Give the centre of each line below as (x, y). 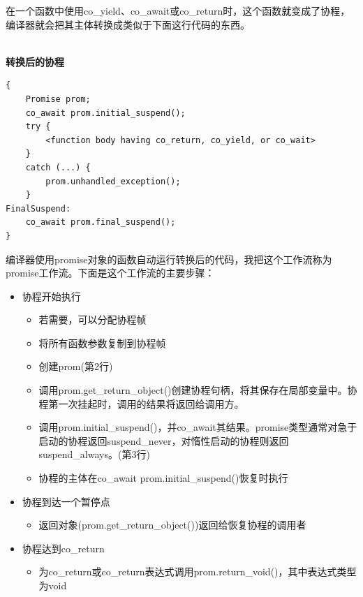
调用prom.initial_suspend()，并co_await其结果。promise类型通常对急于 (198, 427)
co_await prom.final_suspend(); (101, 222)
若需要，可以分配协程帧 (92, 319)
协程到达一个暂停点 (66, 501)
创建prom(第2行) (76, 366)
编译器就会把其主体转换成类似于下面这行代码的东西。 (128, 24)
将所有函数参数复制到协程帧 (102, 342)
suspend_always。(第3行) (94, 454)
